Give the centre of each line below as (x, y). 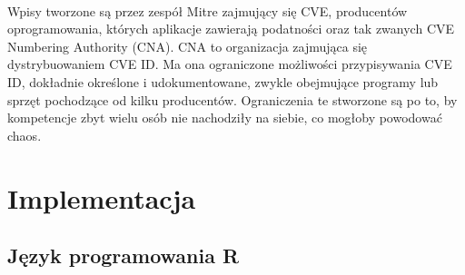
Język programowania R (124, 255)
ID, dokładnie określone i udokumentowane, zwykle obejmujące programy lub (223, 81)
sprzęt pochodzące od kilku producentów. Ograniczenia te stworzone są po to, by (232, 99)
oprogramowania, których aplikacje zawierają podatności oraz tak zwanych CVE (231, 29)
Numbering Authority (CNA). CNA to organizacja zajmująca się (188, 46)
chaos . (25, 135)
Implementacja (102, 197)
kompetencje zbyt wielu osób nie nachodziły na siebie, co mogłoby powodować (225, 118)
